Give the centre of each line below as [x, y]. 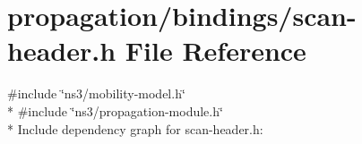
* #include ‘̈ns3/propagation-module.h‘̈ [115, 110]
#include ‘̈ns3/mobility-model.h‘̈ [96, 93]
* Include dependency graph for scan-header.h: [135, 128]
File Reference [215, 51]
